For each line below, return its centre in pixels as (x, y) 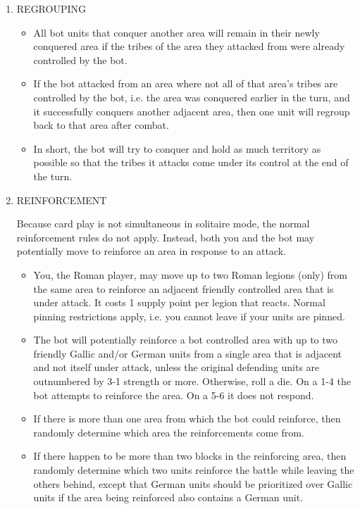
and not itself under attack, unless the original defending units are (176, 367)
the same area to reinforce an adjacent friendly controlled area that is (184, 288)
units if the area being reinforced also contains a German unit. (168, 497)
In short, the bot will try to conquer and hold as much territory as (177, 148)
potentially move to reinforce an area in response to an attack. (151, 251)
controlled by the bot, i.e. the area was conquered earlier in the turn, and (192, 97)
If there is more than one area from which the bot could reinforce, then (187, 419)
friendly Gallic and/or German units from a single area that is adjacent (187, 353)
